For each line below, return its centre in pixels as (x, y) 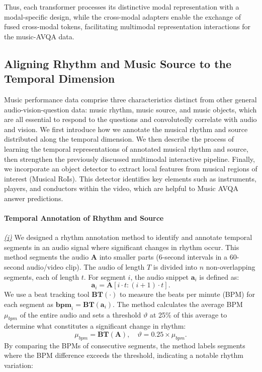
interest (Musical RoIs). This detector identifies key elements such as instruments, (130, 178)
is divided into (175, 267)
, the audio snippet (160, 276)
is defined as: (219, 276)
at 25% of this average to (188, 314)
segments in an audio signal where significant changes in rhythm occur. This (122, 247)
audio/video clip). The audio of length (86, 267)
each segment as (29, 304)
